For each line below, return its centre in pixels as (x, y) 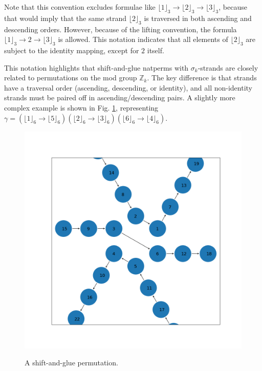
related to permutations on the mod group (71, 78)
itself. (156, 50)
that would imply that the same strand (65, 18)
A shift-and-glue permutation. (71, 363)
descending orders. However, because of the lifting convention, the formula (121, 29)
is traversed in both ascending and (198, 18)
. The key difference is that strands (202, 78)
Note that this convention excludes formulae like (80, 7)
